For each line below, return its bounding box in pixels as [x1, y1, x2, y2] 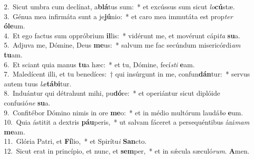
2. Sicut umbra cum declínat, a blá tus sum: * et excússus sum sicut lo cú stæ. [4, 1, 235, 11]
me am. [4, 126, 25, 136]
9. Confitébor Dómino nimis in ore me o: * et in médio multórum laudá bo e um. [4, 107, 243, 117]
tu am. [4, 49, 23, 59]
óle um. [4, 21, 25, 31]
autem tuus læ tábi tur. [4, 78, 71, 88]
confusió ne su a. [4, 97, 50, 107]
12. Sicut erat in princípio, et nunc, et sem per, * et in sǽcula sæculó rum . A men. [4, 145, 250, 156]
